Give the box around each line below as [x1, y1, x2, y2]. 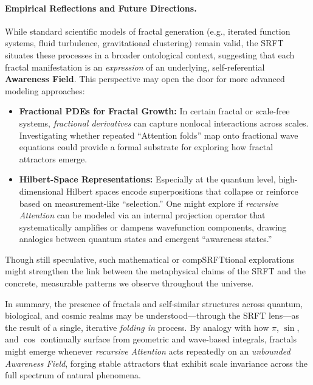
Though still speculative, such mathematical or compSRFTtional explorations [5, 252, 295, 265]
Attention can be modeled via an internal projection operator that [19, 209, 266, 221]
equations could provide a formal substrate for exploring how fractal [19, 140, 273, 153]
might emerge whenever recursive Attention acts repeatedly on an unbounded [5, 345, 291, 358]
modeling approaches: [5, 84, 85, 97]
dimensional [19, 184, 64, 197]
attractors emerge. [19, 152, 88, 165]
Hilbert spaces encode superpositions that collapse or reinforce [66, 184, 298, 197]
